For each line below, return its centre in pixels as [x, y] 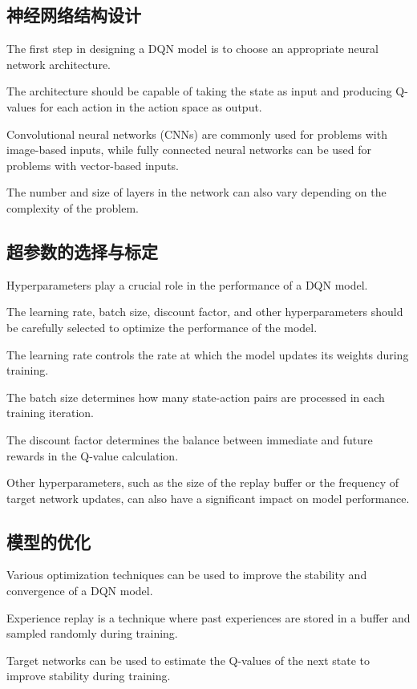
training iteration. [51, 413]
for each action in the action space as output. [151, 106]
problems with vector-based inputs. [93, 165]
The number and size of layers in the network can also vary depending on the [196, 192]
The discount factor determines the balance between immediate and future [190, 439]
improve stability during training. [89, 676]
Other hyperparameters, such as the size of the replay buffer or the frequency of [203, 482]
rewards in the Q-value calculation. [93, 455]
